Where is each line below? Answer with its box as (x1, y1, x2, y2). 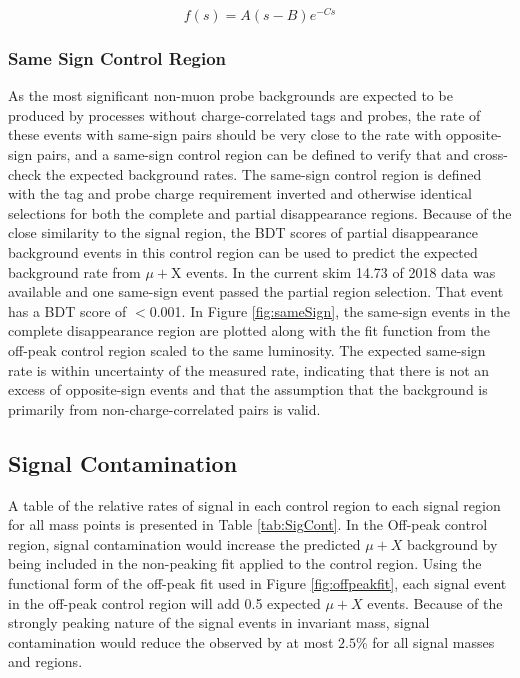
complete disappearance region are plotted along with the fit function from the (8, 320, 491, 341)
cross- (473, 144, 508, 165)
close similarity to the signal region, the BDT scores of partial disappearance (8, 222, 479, 243)
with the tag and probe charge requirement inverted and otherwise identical (8, 183, 472, 204)
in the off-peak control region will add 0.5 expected (8, 592, 321, 613)
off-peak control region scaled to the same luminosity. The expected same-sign (8, 340, 486, 361)
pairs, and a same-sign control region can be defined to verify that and (36, 144, 469, 165)
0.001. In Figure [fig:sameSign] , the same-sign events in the (149, 300, 510, 321)
